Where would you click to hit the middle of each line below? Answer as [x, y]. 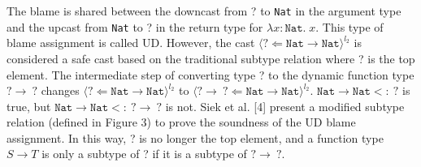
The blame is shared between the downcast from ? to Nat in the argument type [204, 11]
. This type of [349, 26]
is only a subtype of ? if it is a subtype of [144, 154]
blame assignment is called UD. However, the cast [131, 43]
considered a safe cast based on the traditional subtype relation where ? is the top [211, 58]
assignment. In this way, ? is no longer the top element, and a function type [195, 137]
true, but [29, 106]
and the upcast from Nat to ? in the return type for [135, 26]
